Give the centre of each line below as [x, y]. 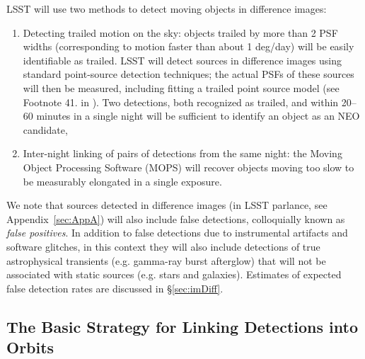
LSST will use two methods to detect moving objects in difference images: [167, 8]
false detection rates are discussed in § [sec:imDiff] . [115, 288]
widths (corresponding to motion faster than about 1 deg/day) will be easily [189, 46]
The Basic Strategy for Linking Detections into [182, 326]
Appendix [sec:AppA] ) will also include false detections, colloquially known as [176, 218]
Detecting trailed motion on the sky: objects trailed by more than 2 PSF [180, 32]
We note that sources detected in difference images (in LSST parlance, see [167, 205]
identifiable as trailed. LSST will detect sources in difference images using [182, 60]
